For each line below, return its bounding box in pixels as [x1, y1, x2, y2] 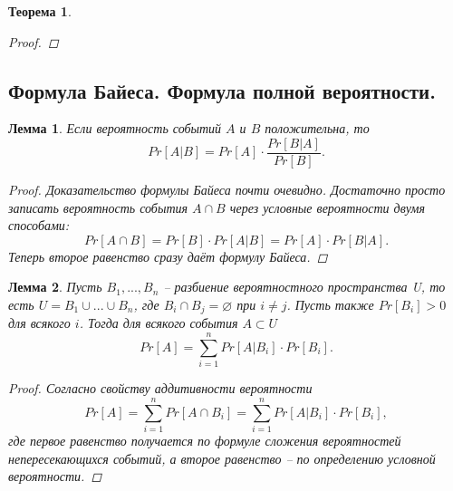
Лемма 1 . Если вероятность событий [8, 119, 222, 138]
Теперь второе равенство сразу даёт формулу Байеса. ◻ [8, 246, 328, 265]
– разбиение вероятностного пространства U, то [163, 277, 446, 296]
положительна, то [265, 119, 370, 138]
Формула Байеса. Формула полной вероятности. [8, 76, 436, 104]
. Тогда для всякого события [79, 313, 238, 332]
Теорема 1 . [8, 2, 72, 20]
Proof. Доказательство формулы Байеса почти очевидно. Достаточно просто [8, 180, 446, 199]
